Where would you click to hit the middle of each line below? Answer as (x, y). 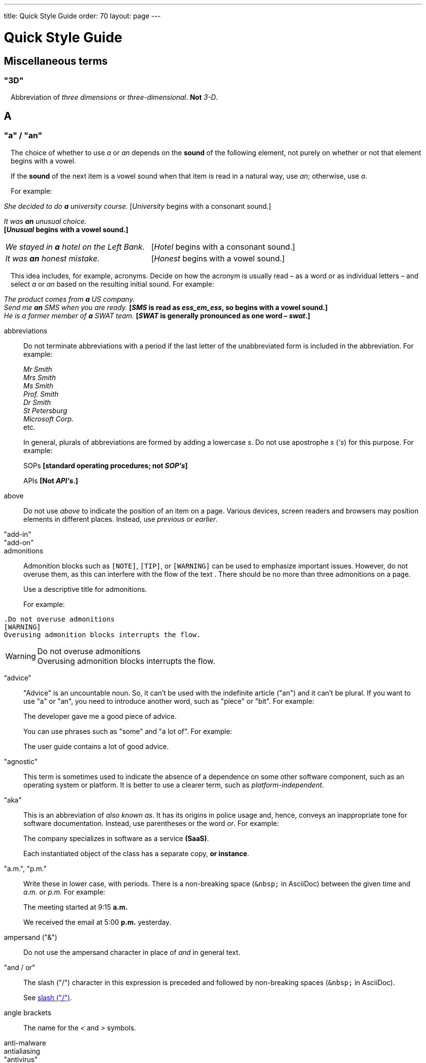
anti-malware (25, 1043)
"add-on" (19, 542)
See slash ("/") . (48, 997)
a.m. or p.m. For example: (64, 892)
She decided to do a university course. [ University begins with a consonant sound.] (138, 206)
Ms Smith (38, 385)
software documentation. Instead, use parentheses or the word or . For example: (151, 823)
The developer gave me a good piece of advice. (100, 716)
